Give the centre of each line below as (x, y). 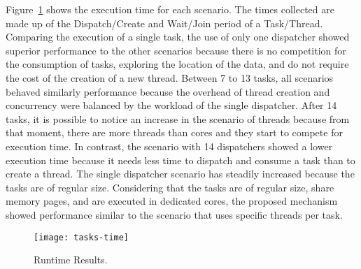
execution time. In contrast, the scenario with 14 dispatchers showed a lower (169, 146)
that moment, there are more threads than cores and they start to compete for (174, 132)
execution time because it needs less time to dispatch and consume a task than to (180, 160)
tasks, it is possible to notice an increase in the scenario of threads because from (178, 118)
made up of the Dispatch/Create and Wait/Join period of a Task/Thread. (164, 23)
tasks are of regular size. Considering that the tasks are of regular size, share (170, 187)
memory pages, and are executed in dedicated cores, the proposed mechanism (172, 201)
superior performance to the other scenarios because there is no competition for (176, 50)
